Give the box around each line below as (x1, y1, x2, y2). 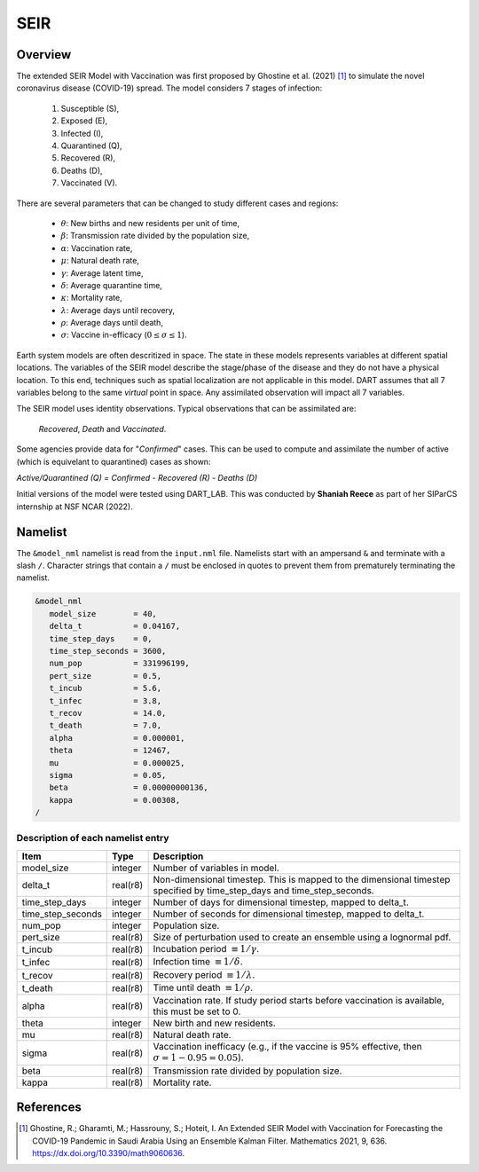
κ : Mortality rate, (60, 293, 123, 303)
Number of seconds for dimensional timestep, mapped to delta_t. (153, 908, 425, 920)
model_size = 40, (49, 609, 157, 618)
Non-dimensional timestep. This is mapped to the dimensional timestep (153, 873, 451, 885)
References (16, 1100, 82, 1115)
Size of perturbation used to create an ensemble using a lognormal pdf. (153, 931, 452, 943)
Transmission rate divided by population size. (153, 1065, 342, 1077)
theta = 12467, (49, 745, 172, 756)
